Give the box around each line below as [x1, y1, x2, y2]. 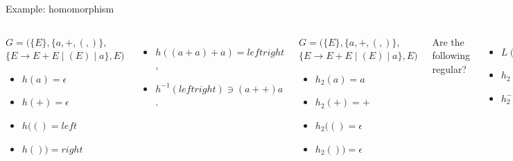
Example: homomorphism [6, 1, 114, 15]
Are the [432, 34, 464, 49]
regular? [432, 61, 467, 76]
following [432, 48, 470, 62]
